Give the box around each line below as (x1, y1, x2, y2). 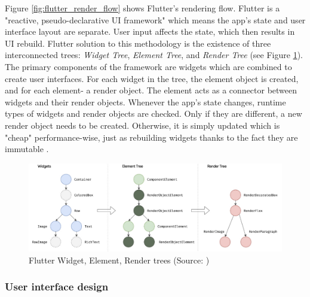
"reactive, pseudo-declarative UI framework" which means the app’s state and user (5, 13, 306, 26)
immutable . (5, 143, 49, 155)
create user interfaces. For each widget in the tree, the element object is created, (5, 72, 299, 84)
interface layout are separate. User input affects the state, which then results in (5, 25, 295, 38)
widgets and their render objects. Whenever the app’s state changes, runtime (5, 95, 286, 108)
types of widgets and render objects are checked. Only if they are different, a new (5, 107, 302, 120)
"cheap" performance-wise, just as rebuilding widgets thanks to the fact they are (5, 131, 298, 143)
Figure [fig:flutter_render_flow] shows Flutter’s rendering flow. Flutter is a (5, 2, 280, 14)
